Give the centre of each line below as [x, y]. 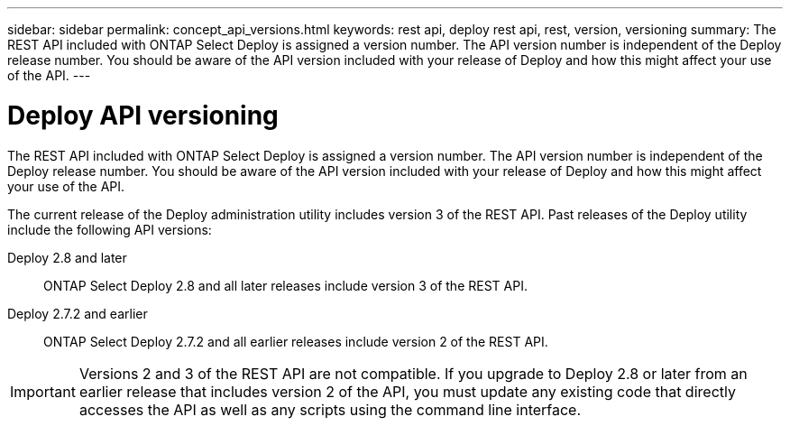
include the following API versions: [110, 229]
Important [43, 391]
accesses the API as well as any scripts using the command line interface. [330, 409]
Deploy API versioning [143, 115]
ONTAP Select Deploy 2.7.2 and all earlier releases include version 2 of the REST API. [296, 341]
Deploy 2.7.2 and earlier [78, 313]
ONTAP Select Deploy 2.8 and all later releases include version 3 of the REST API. [285, 285]
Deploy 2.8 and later [67, 257]
